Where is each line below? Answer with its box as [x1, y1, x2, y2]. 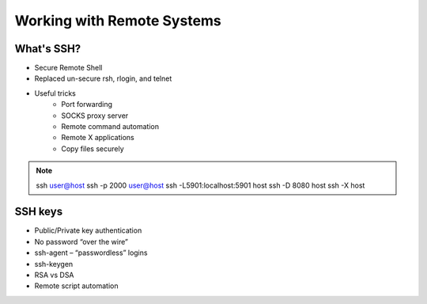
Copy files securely [61, 143, 124, 154]
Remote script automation [34, 281, 119, 291]
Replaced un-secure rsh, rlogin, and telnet [34, 74, 172, 83]
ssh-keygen [34, 259, 74, 268]
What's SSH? [14, 42, 81, 55]
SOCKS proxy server [61, 111, 129, 120]
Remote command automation [61, 122, 160, 131]
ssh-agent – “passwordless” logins [34, 248, 148, 257]
